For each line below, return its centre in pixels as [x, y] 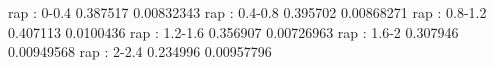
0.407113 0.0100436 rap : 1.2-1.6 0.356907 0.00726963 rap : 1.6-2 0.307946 [233, 31]
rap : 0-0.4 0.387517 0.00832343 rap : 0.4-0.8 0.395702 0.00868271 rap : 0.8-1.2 [247, 12]
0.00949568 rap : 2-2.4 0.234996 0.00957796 [140, 51]
